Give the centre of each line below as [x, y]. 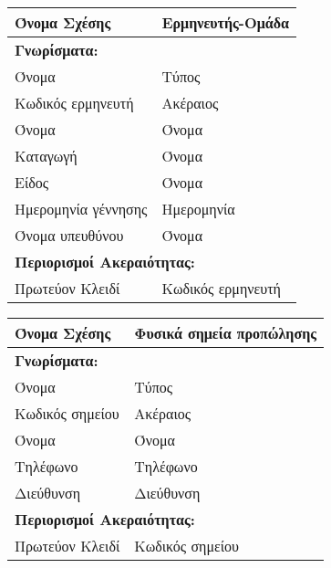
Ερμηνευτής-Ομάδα [225, 22]
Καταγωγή [46, 156]
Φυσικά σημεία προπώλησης [225, 333]
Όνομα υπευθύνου [69, 235]
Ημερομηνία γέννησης [81, 209]
